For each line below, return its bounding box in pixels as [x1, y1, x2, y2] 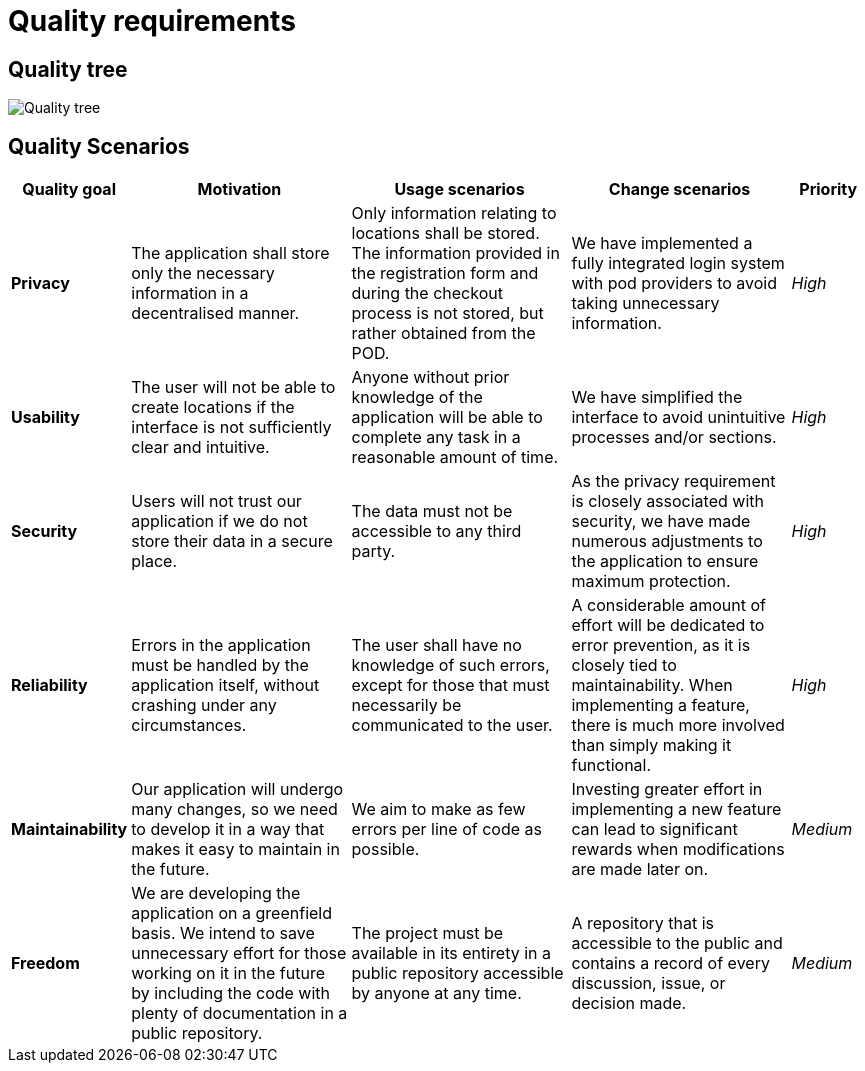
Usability [11, 407, 80, 428]
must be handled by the [131, 655, 309, 676]
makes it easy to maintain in [131, 839, 340, 860]
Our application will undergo [131, 779, 344, 800]
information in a [131, 283, 249, 304]
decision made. [571, 993, 687, 1014]
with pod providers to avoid [571, 273, 777, 294]
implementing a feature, [571, 695, 750, 716]
